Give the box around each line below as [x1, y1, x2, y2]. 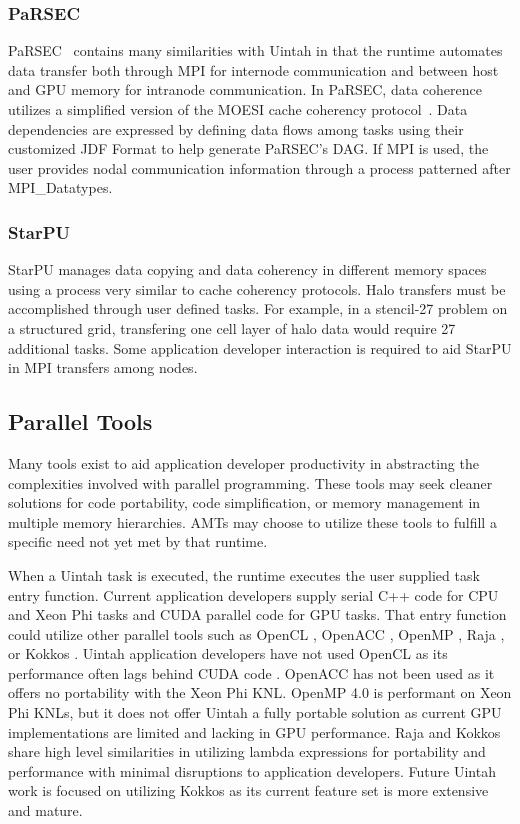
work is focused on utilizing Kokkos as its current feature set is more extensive [8, 780, 489, 801]
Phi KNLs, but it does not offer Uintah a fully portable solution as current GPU [8, 702, 502, 723]
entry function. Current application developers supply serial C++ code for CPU [8, 584, 499, 605]
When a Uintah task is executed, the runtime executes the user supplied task [8, 564, 480, 585]
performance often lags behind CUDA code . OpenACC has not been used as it [8, 662, 495, 683]
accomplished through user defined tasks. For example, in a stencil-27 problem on [8, 298, 508, 319]
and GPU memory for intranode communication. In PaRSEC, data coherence [8, 79, 482, 100]
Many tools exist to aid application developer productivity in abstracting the [8, 452, 479, 473]
